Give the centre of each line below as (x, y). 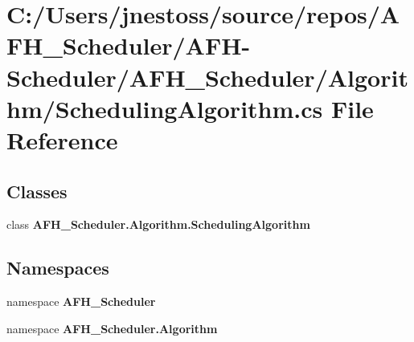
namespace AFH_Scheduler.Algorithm (112, 328)
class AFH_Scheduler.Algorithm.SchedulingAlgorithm (158, 224)
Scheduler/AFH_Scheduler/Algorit (207, 77)
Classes (37, 191)
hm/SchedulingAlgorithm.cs (165, 108)
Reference (62, 139)
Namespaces (58, 268)
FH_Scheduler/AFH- (129, 45)
